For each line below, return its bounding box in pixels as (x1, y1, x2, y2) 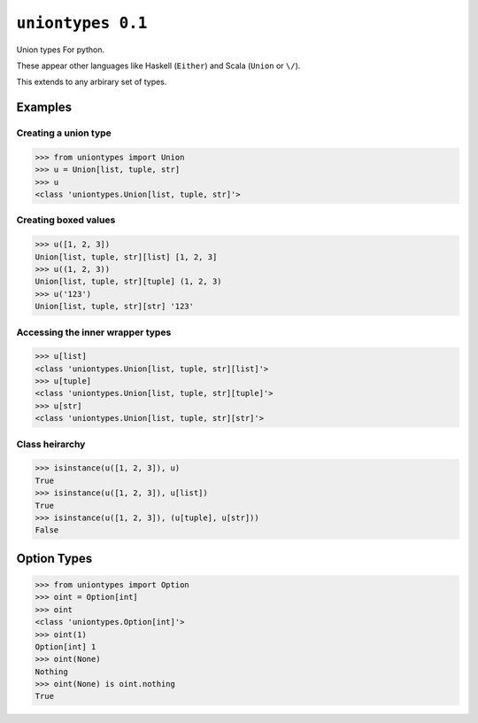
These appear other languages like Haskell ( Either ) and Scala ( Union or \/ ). (16, 60, 301, 71)
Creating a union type (16, 127, 112, 139)
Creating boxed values (16, 214, 116, 226)
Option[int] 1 (35, 641, 96, 651)
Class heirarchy (16, 438, 86, 450)
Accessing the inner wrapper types (16, 326, 172, 338)
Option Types (16, 550, 93, 566)
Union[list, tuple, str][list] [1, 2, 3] (35, 252, 218, 261)
